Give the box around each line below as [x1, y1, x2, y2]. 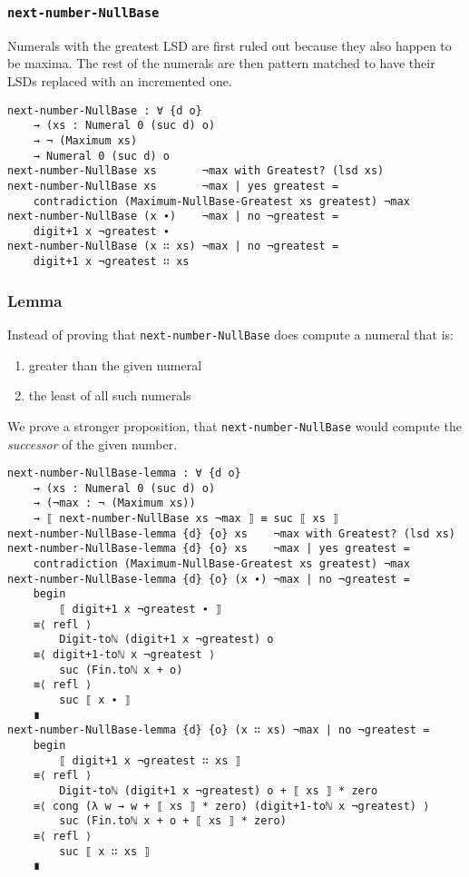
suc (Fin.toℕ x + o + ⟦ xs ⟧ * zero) [59, 814, 287, 828]
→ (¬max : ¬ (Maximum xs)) [33, 497, 196, 510]
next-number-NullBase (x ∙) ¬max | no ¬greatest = [7, 210, 339, 223]
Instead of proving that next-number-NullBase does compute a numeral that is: [7, 325, 454, 343]
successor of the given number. [7, 434, 178, 453]
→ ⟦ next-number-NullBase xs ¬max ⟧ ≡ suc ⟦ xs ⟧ [33, 512, 339, 526]
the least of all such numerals [28, 386, 191, 405]
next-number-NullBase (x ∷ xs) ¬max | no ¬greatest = [7, 240, 339, 253]
